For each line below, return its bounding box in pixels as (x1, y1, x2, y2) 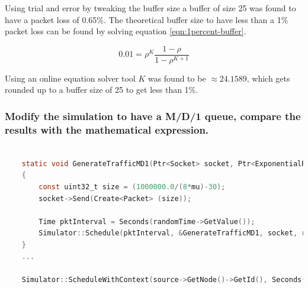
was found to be (147, 72, 206, 84)
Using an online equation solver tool (5, 72, 136, 84)
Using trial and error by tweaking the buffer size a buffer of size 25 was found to (5, 2, 296, 14)
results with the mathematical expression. (5, 122, 209, 137)
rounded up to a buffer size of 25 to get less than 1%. (5, 83, 198, 96)
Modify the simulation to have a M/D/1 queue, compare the (5, 108, 301, 123)
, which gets (246, 72, 290, 84)
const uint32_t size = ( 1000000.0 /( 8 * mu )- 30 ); (38, 182, 226, 191)
